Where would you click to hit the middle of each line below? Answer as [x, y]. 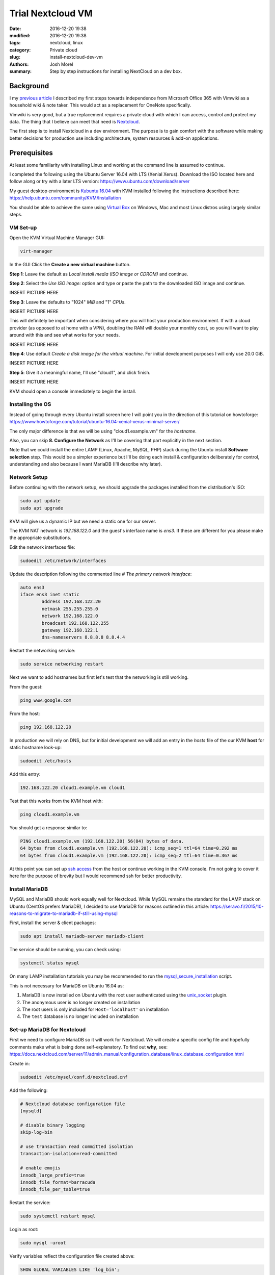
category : [20, 50]
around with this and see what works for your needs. [65, 335]
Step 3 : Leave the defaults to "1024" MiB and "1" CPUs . [67, 302]
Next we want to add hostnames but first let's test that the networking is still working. [99, 677]
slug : [15, 57]
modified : [20, 35]
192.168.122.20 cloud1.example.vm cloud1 [73, 788]
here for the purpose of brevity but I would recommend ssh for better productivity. [96, 876]
